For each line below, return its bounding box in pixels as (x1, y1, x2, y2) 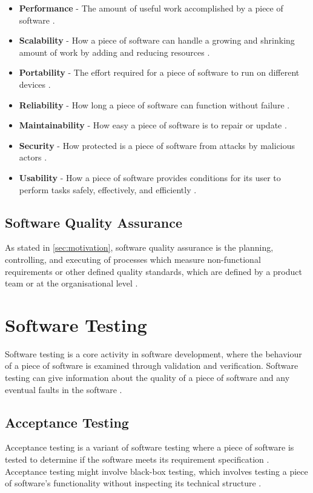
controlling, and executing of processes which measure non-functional (5, 253, 261, 265)
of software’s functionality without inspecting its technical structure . (5, 477, 262, 489)
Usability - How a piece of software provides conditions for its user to (19, 171, 281, 184)
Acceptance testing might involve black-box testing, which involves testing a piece (5, 465, 308, 477)
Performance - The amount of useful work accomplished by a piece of (19, 2, 283, 14)
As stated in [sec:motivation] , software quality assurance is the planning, (5, 241, 274, 254)
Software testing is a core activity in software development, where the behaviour (5, 347, 302, 360)
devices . (19, 78, 51, 90)
